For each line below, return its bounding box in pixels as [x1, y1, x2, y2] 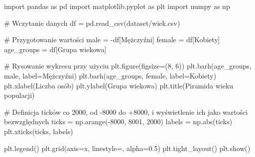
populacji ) [4, 90, 35, 100]
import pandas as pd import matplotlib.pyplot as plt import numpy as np [4, 1, 230, 11]
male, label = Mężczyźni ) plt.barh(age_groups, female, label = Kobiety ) [4, 70, 217, 80]
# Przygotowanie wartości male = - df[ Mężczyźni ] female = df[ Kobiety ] [4, 34, 220, 45]
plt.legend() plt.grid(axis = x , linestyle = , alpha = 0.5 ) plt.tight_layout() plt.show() [4, 143, 251, 153]
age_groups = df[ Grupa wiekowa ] [4, 44, 107, 54]
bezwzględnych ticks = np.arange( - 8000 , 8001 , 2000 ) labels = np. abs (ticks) [4, 116, 233, 127]
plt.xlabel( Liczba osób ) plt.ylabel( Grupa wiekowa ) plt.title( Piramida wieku [4, 80, 234, 90]
